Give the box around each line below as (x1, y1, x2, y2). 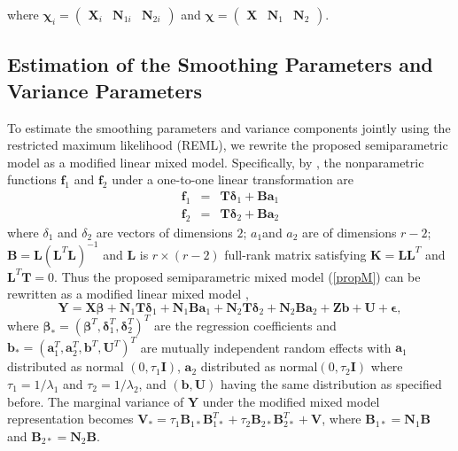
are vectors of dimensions (96, 222, 233, 241)
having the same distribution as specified (221, 374, 442, 393)
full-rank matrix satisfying (224, 245, 367, 263)
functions (7, 170, 57, 189)
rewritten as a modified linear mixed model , (7, 284, 249, 303)
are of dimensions (302, 222, 397, 241)
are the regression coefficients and (154, 315, 337, 334)
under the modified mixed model (202, 392, 380, 410)
